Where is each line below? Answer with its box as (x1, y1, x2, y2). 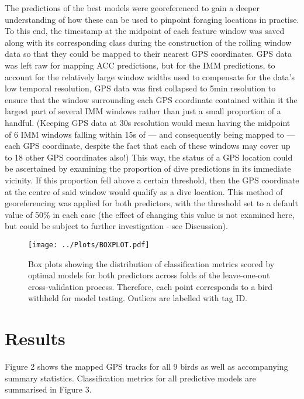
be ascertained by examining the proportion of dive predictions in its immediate (5, 162, 291, 175)
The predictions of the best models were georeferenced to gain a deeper (5, 2, 260, 13)
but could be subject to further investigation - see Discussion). (5, 220, 228, 232)
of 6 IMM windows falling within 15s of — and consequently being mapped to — (5, 128, 295, 140)
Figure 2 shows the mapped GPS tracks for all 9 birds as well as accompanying (5, 360, 288, 373)
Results (5, 326, 65, 350)
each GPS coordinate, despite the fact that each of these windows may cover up (5, 139, 291, 152)
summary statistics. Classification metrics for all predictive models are (5, 371, 256, 384)
